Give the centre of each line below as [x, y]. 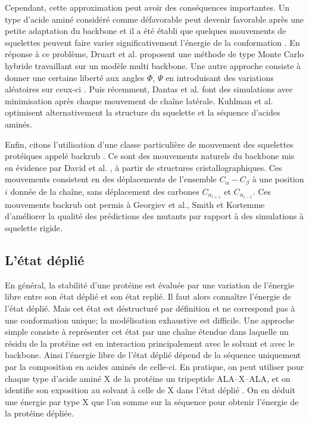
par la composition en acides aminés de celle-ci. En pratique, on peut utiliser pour [154, 366]
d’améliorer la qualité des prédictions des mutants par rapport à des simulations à [154, 216]
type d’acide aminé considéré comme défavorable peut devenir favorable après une [154, 19]
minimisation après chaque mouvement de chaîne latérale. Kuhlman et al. [139, 100]
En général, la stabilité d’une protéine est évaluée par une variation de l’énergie [149, 284]
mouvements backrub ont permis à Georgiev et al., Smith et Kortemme [135, 204]
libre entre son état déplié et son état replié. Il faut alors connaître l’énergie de [148, 296]
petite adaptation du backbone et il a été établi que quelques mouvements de [146, 31]
